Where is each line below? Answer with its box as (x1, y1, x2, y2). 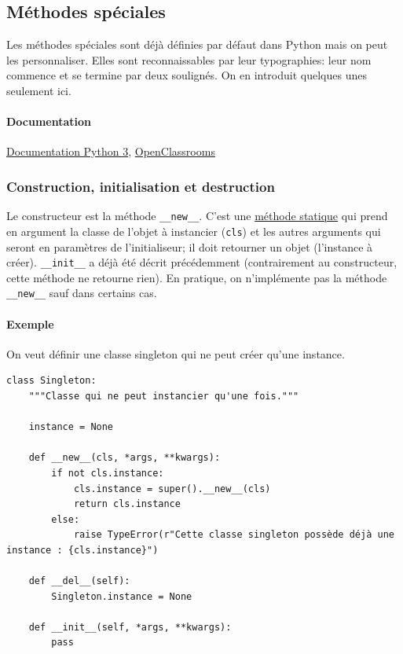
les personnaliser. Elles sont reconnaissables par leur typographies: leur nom (6, 51, 372, 68)
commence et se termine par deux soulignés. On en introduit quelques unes (6, 67, 367, 83)
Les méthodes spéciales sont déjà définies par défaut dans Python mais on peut (6, 36, 388, 53)
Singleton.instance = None (51, 590, 192, 602)
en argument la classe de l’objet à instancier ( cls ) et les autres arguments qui (6, 222, 381, 239)
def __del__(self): (28, 575, 130, 587)
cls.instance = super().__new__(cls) (73, 483, 271, 494)
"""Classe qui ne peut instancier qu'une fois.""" (28, 390, 299, 402)
